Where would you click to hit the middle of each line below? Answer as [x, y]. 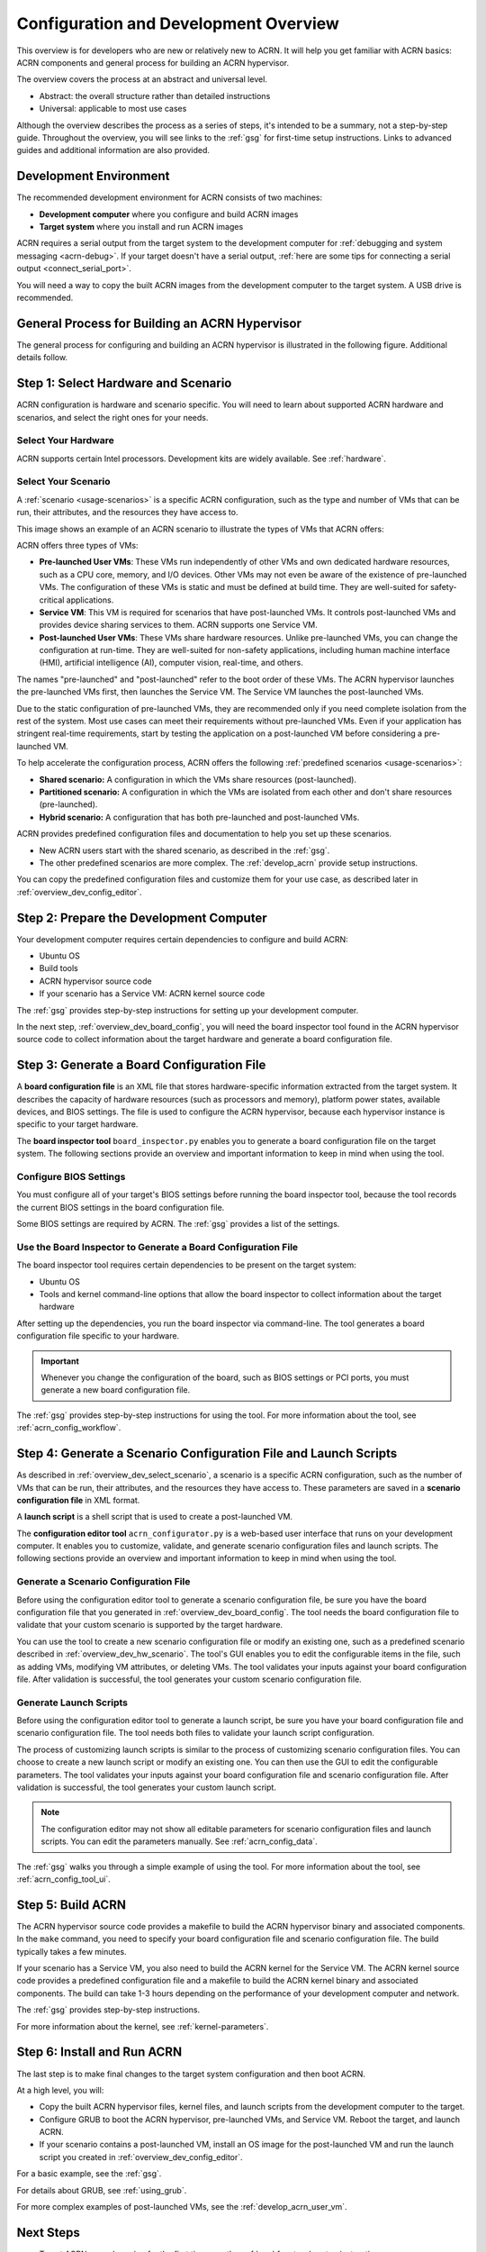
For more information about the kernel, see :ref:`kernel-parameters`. [143, 2026]
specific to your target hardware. [77, 1124]
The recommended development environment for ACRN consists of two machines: [170, 197]
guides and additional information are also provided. [113, 150]
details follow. [42, 358]
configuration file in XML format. [78, 1500]
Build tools [58, 968]
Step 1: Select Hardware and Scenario [124, 383]
